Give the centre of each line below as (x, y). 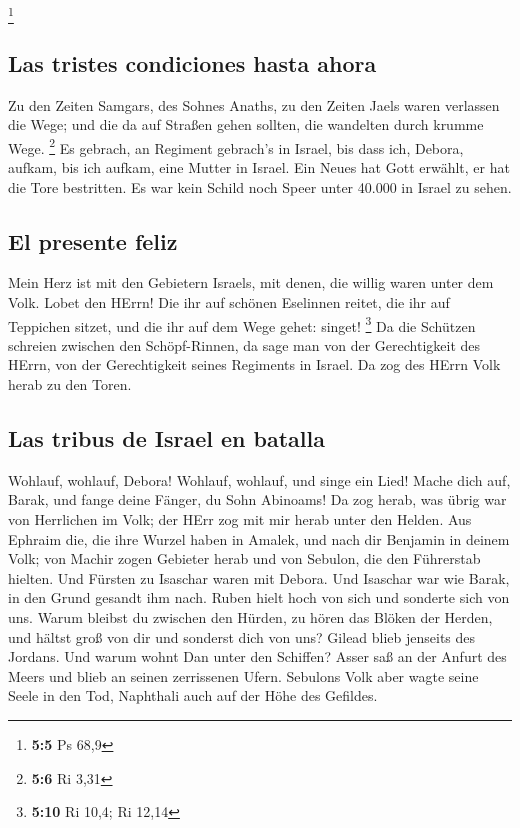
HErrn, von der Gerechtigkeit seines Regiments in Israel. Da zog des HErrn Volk (254, 364)
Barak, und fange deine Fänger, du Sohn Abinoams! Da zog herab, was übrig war (257, 499)
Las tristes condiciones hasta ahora (192, 62)
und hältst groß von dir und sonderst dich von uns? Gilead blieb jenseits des (242, 636)
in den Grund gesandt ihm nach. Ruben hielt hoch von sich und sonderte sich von (259, 597)
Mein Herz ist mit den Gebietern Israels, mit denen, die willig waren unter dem (251, 282)
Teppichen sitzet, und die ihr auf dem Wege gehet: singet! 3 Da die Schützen (242, 324)
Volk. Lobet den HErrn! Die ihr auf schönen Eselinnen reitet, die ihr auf (229, 301)
